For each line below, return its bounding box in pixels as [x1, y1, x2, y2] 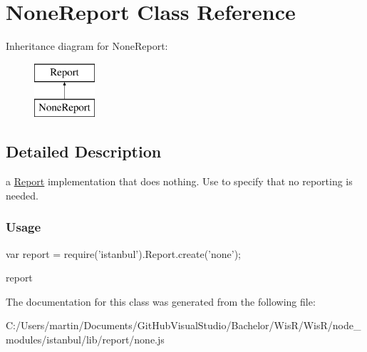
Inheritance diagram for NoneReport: [6, 38, 168, 53]
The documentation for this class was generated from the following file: [6, 294, 316, 309]
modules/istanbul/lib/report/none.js [6, 331, 165, 346]
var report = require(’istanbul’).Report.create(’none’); [6, 246, 241, 261]
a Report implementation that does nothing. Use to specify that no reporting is [6, 174, 353, 189]
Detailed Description [6, 140, 162, 162]
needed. [6, 187, 38, 202]
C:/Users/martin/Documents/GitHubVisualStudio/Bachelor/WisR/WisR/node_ [6, 318, 361, 333]
